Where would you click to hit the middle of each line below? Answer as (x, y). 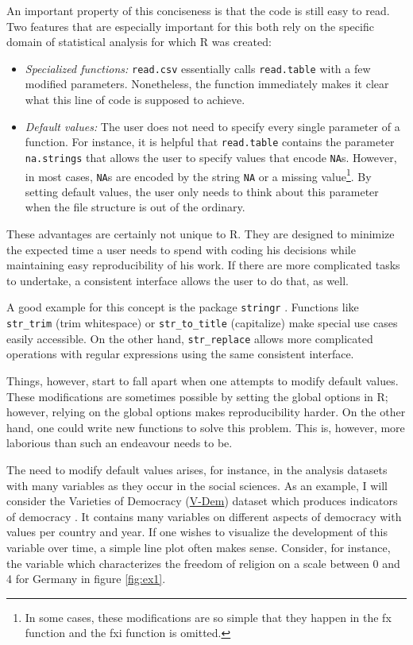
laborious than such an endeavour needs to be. (120, 443)
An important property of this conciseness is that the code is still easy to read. (198, 10)
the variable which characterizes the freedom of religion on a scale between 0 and (203, 563)
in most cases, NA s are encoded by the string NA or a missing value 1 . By (198, 175)
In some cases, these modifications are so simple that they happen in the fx (208, 617)
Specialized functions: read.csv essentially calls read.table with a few (198, 68)
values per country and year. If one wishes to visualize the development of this (197, 532)
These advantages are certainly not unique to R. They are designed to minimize (201, 234)
